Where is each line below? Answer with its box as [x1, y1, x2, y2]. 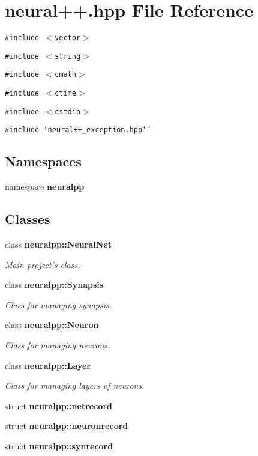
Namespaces [5, 152, 82, 171]
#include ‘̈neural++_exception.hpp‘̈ [5, 126, 147, 135]
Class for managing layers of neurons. [5, 379, 145, 392]
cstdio [55, 107, 81, 116]
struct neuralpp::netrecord [5, 399, 112, 412]
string [55, 52, 81, 61]
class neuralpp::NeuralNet [5, 238, 112, 251]
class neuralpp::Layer [5, 359, 91, 371]
